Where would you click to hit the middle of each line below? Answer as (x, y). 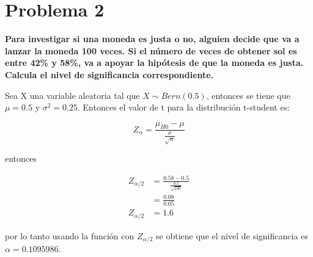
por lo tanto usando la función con (70, 235)
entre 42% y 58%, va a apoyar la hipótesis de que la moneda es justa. (154, 63)
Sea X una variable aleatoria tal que (72, 95)
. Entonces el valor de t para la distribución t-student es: (184, 107)
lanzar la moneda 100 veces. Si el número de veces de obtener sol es (151, 50)
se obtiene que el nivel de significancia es (232, 235)
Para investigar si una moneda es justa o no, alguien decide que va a (152, 39)
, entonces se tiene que (248, 95)
